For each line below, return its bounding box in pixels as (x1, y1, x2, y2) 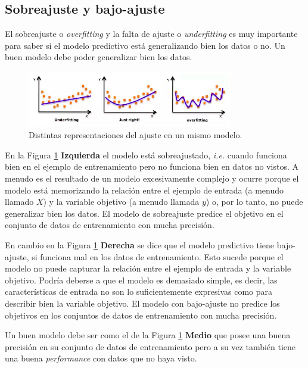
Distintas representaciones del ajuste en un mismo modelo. (29, 129, 242, 141)
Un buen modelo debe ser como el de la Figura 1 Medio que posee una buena (5, 329, 291, 341)
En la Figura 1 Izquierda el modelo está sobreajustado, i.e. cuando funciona (5, 148, 287, 161)
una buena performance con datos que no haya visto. (5, 352, 197, 364)
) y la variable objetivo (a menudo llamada (43, 195, 200, 208)
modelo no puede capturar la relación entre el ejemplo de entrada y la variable (5, 262, 291, 275)
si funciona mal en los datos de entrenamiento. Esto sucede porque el (32, 250, 284, 263)
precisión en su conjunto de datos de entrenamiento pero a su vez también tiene (5, 340, 296, 353)
